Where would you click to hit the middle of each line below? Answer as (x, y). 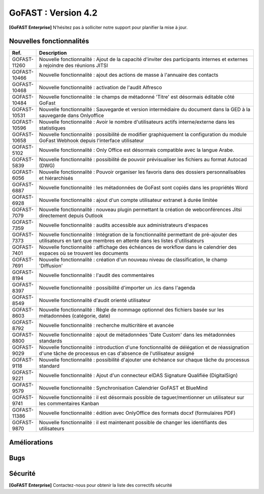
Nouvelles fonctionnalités (49, 41)
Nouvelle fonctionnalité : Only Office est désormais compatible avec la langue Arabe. (137, 150)
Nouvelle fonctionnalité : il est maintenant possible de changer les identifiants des (133, 423)
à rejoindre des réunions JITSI (74, 65)
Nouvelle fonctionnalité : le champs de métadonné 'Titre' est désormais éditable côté (137, 97)
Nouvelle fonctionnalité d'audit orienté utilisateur (95, 301)
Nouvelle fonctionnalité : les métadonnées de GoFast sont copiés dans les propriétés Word (143, 188)
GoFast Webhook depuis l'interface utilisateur (92, 141)
